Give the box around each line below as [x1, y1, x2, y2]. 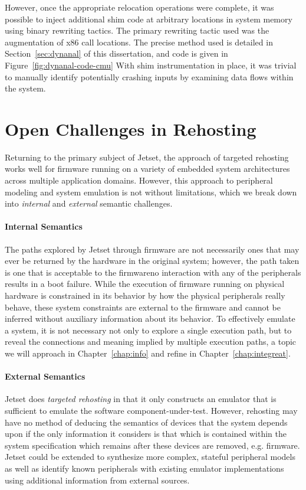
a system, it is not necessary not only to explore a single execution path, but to [5, 324, 292, 336]
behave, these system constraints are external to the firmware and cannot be [5, 300, 281, 313]
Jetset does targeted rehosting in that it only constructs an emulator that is [5, 393, 277, 405]
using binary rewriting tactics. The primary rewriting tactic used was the [5, 24, 269, 37]
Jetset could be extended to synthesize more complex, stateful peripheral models [5, 450, 295, 463]
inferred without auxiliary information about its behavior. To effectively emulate [5, 312, 295, 325]
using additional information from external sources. [5, 473, 190, 486]
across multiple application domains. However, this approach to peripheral [5, 174, 273, 187]
